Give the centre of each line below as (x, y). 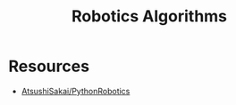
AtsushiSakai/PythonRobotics (76, 91)
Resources (49, 66)
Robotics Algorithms (149, 16)
